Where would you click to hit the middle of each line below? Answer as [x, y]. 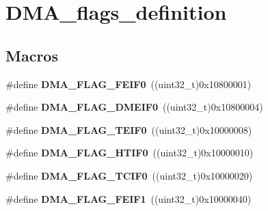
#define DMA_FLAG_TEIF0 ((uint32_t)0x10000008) [129, 129]
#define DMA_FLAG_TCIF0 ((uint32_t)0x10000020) [129, 175]
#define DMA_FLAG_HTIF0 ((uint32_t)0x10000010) [130, 153]
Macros [32, 55]
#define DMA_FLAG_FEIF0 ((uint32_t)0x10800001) [129, 84]
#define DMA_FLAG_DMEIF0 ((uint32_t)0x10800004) [134, 107]
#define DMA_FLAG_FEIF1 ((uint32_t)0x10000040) [129, 198]
